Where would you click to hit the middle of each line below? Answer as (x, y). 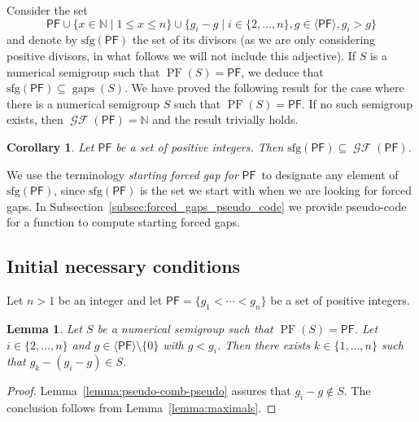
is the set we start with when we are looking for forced (275, 190)
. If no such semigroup (357, 103)
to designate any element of (330, 174)
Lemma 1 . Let (44, 328)
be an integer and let (110, 300)
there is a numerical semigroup (83, 103)
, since (70, 190)
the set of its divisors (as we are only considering (254, 40)
